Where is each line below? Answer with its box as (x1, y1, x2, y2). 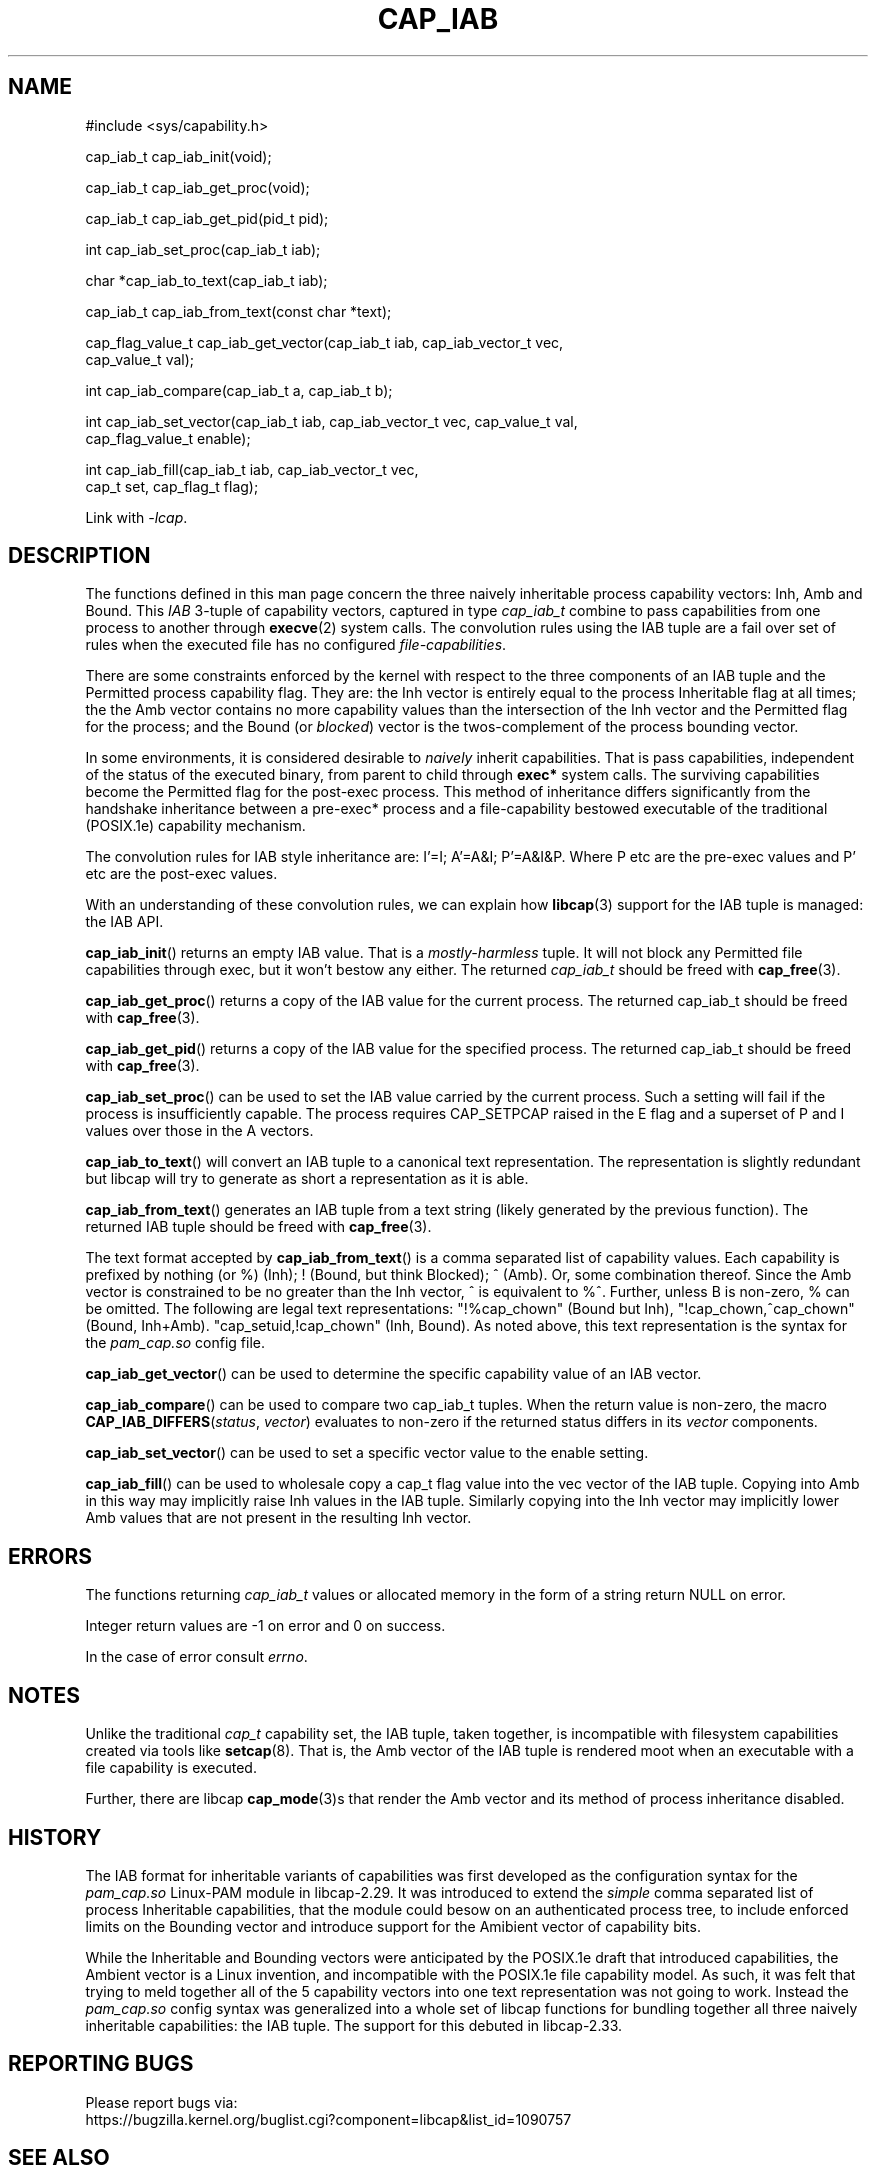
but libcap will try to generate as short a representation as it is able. (85, 1170, 529, 1188)
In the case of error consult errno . (85, 1648, 308, 1666)
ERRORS (8, 1543, 93, 1569)
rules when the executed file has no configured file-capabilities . (85, 636, 507, 654)
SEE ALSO (8, 2145, 110, 2171)
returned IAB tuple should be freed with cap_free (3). (85, 1218, 432, 1236)
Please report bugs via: (85, 2093, 238, 2111)
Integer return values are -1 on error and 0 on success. (85, 1617, 446, 1635)
